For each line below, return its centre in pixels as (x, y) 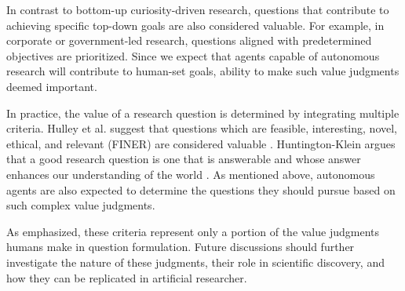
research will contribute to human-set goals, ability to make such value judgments (203, 71)
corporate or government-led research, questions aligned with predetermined (189, 40)
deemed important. (52, 86)
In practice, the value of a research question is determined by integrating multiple (203, 113)
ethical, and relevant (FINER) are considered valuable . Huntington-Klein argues (201, 143)
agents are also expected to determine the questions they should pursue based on (201, 189)
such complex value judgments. (81, 205)
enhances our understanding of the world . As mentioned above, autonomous (191, 174)
